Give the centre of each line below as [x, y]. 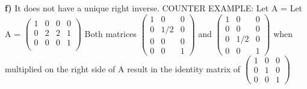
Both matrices [110, 33]
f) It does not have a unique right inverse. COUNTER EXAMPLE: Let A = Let [154, 8]
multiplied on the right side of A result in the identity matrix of [123, 68]
